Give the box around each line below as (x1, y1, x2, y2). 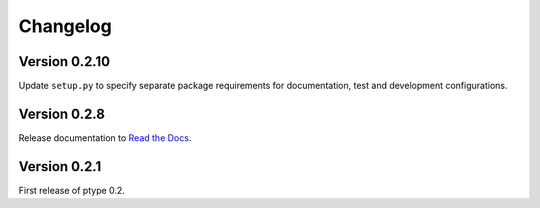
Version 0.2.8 (18, 105, 105, 122)
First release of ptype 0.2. (18, 184, 125, 196)
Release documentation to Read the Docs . (18, 131, 192, 144)
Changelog (18, 15, 112, 37)
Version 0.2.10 (18, 53, 110, 70)
